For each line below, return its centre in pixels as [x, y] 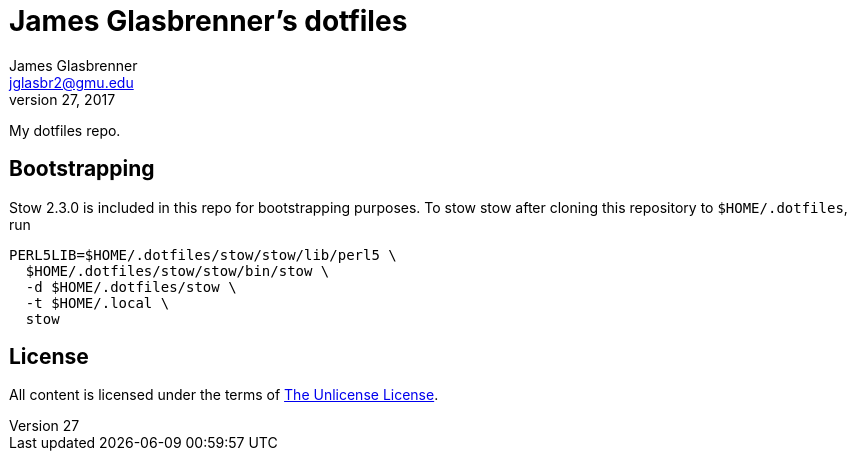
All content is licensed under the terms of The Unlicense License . [224, 395]
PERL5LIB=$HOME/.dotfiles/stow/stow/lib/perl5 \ [203, 254]
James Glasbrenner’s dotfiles [208, 21]
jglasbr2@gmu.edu [71, 82]
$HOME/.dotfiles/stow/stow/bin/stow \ [177, 270]
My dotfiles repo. [65, 130]
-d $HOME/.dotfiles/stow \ [131, 286]
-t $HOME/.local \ [97, 302]
